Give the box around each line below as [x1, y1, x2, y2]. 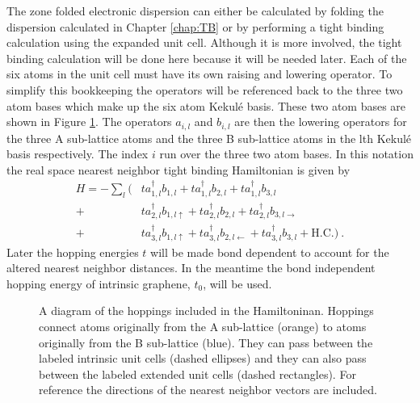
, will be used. [203, 275, 272, 292]
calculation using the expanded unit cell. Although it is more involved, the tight [6, 34, 402, 51]
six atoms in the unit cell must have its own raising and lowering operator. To [6, 65, 393, 82]
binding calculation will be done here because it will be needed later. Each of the [6, 49, 407, 66]
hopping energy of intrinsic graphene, [6, 275, 191, 292]
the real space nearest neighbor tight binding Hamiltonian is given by [6, 161, 351, 178]
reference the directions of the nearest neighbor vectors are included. [39, 381, 377, 398]
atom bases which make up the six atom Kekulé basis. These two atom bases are [6, 97, 406, 114]
